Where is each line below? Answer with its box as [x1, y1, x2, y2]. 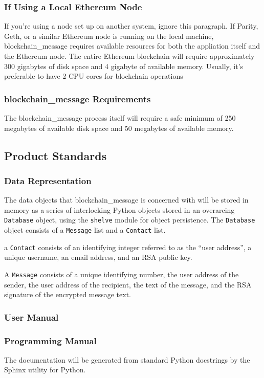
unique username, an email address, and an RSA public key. [4, 252, 192, 262]
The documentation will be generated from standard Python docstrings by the [4, 354, 250, 365]
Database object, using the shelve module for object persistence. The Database [4, 214, 255, 225]
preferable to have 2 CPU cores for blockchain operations [4, 71, 183, 81]
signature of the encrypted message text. [4, 289, 131, 300]
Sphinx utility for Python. [4, 364, 86, 375]
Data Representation [4, 174, 92, 187]
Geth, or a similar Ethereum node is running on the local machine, [4, 30, 214, 41]
